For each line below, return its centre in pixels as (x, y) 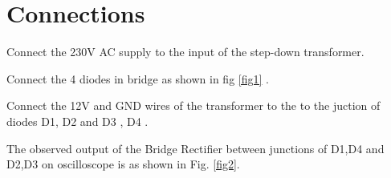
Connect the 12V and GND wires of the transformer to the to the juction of (193, 105)
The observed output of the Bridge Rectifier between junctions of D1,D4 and (195, 148)
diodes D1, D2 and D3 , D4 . (77, 121)
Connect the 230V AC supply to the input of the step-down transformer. (185, 52)
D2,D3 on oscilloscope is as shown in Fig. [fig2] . (123, 164)
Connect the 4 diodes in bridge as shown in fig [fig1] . (138, 78)
